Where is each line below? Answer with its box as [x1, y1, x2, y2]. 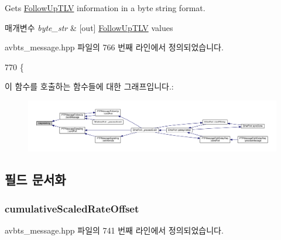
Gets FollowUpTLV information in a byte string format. [5, 2, 205, 13]
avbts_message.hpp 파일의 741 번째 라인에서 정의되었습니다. [5, 224, 224, 236]
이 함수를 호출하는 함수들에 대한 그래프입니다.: [5, 80, 174, 92]
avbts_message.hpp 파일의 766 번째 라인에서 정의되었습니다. [5, 41, 224, 53]
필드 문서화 [5, 170, 66, 188]
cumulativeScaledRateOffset [5, 201, 139, 215]
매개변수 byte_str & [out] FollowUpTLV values [5, 21, 173, 33]
